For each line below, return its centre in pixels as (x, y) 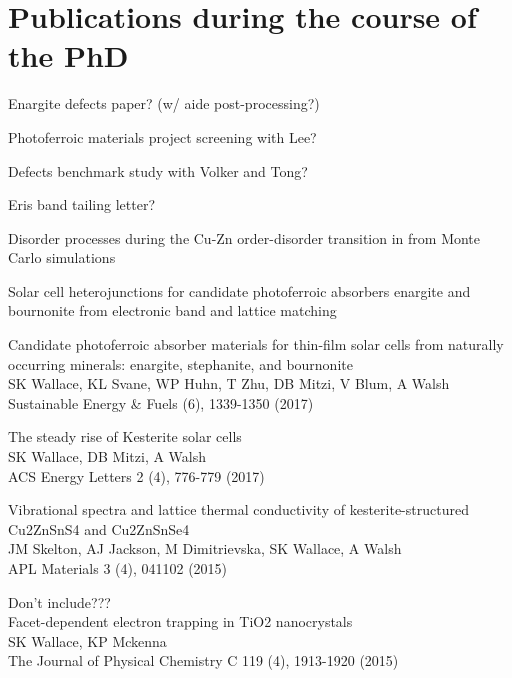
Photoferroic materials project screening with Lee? (162, 136)
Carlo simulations (62, 257)
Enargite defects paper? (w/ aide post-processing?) (164, 103)
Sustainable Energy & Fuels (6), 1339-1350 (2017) (161, 402)
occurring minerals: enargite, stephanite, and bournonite (180, 363)
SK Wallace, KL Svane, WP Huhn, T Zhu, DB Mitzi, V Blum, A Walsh (229, 383)
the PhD (68, 55)
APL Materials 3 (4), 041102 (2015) (118, 568)
